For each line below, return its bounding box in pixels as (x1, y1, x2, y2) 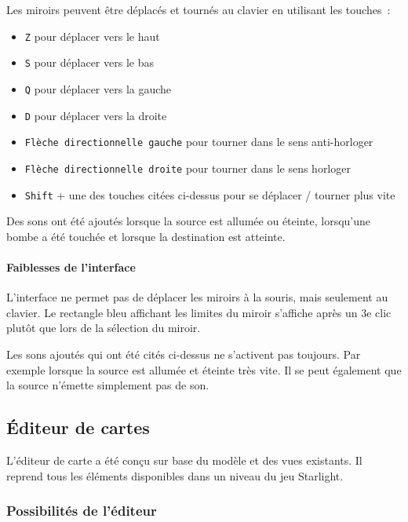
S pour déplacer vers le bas (24, 54, 154, 71)
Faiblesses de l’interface (6, 258, 136, 275)
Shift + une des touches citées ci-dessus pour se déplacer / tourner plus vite (24, 186, 395, 203)
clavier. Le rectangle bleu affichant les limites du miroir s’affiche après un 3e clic (6, 304, 392, 320)
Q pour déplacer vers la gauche (24, 80, 172, 97)
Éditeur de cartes (6, 415, 150, 440)
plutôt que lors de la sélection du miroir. (6, 319, 201, 336)
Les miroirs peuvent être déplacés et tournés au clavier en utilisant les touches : (6, 2, 391, 17)
